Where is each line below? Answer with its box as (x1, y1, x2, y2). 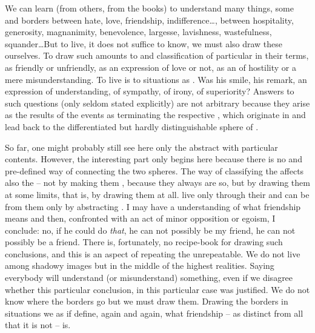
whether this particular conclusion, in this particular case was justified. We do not (5, 283, 310, 295)
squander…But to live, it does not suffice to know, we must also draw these (5, 37, 283, 50)
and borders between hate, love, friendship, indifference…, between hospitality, (5, 13, 294, 26)
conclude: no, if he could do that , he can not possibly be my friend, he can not (5, 223, 296, 236)
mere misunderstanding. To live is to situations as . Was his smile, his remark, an (5, 73, 307, 85)
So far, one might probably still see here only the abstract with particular (5, 140, 278, 153)
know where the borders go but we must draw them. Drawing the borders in (5, 295, 288, 308)
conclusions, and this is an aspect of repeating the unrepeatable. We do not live (5, 247, 300, 260)
